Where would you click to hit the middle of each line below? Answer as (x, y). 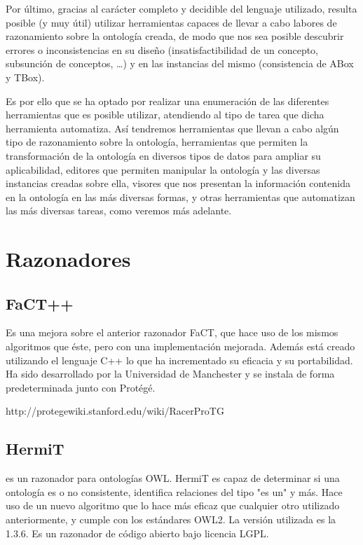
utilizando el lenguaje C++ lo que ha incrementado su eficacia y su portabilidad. (179, 360)
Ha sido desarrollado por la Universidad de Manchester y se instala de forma (170, 374)
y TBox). (25, 77)
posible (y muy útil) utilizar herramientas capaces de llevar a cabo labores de (171, 22)
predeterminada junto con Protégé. (81, 387)
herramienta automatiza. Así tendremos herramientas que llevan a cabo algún (172, 128)
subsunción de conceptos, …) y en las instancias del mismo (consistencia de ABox (180, 63)
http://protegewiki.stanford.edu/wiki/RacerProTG (115, 411)
